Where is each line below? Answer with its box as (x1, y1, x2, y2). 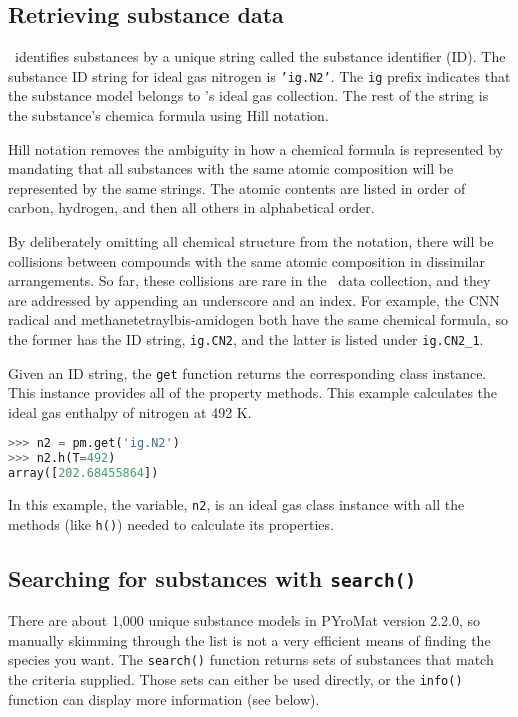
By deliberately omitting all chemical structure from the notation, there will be (8, 231, 494, 252)
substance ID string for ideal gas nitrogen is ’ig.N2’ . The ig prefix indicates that (8, 65, 511, 86)
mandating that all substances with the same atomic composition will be (8, 158, 454, 179)
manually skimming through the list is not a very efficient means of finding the (8, 629, 491, 650)
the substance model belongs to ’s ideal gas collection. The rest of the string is (8, 85, 489, 106)
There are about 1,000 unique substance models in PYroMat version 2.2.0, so (8, 610, 481, 631)
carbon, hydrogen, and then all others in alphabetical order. (8, 197, 375, 218)
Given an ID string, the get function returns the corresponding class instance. (8, 362, 487, 383)
